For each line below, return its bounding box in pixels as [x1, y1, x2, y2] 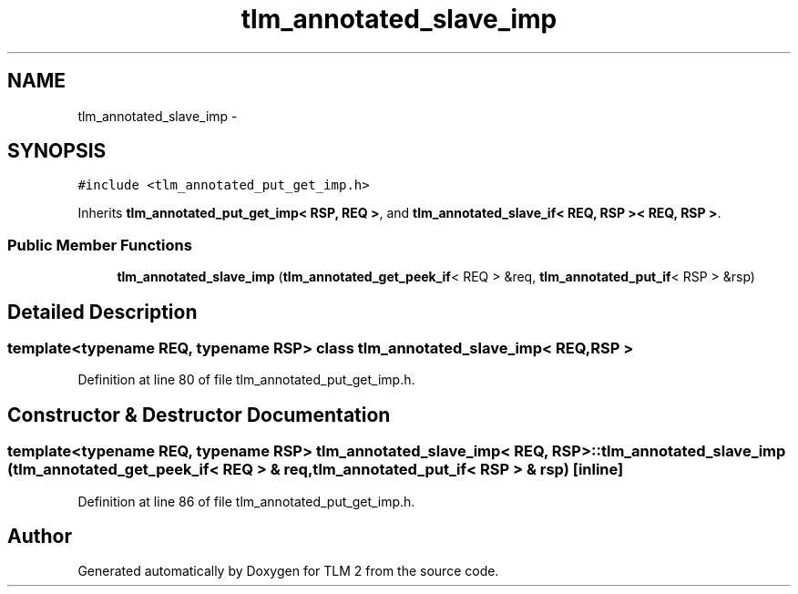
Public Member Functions [7, 235, 192, 254]
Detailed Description [7, 300, 198, 323]
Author [7, 525, 72, 548]
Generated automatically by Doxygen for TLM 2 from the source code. [77, 563, 499, 579]
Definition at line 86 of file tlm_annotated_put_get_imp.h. [77, 493, 415, 509]
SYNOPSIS [7, 139, 107, 163]
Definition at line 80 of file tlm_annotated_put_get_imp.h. [77, 372, 415, 388]
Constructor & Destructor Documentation [7, 403, 391, 426]
